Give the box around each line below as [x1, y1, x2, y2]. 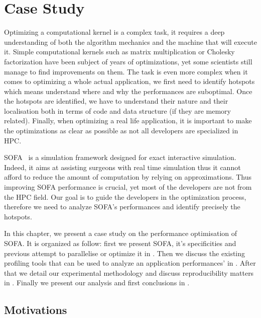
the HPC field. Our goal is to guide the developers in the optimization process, [4, 191, 246, 202]
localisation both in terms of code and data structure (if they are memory [4, 105, 231, 116]
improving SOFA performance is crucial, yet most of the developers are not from [4, 182, 252, 192]
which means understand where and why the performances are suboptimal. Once [4, 86, 252, 96]
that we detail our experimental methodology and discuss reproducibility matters [4, 267, 254, 278]
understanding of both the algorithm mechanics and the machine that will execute [4, 36, 257, 47]
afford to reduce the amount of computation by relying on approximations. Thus [4, 172, 252, 182]
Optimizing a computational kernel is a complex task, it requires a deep [4, 27, 225, 37]
